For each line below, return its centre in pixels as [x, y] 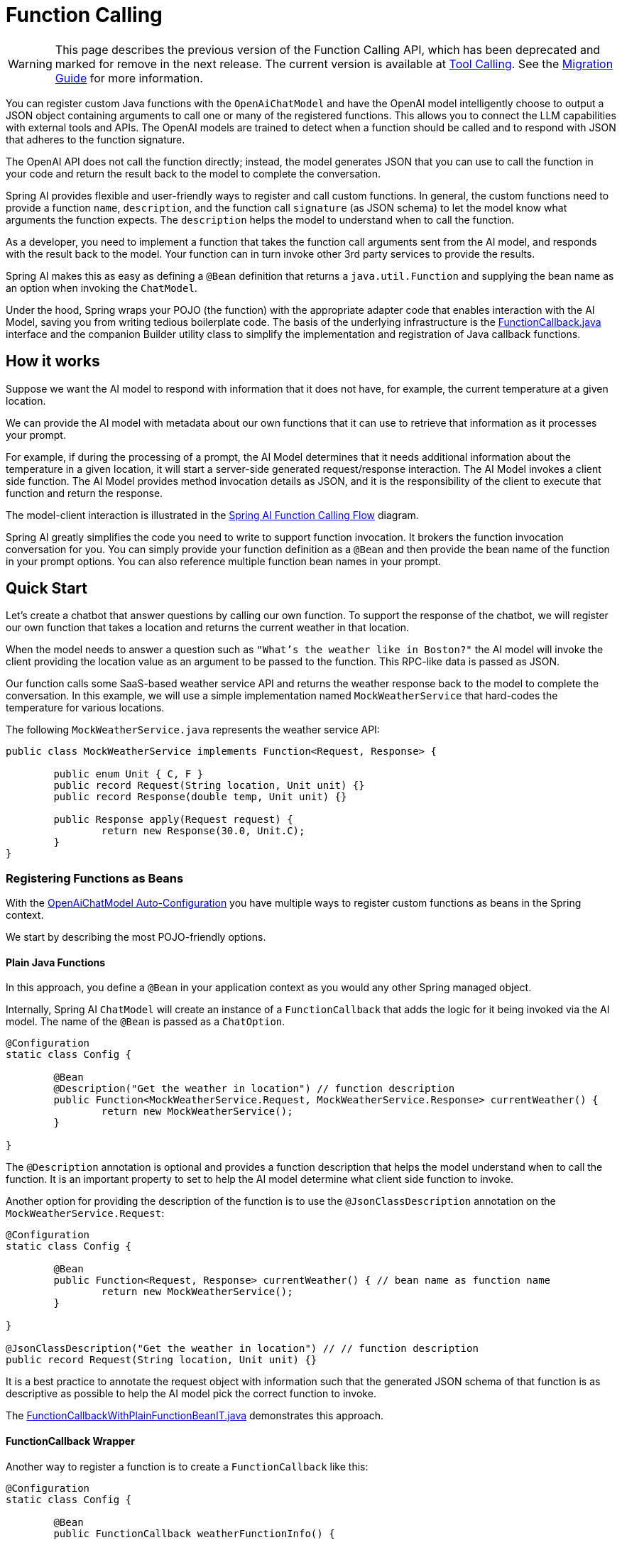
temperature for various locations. [85, 708]
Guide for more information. [129, 78]
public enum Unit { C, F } [129, 774]
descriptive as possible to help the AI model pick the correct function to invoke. [191, 1394]
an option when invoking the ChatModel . [102, 288]
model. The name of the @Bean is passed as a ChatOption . [146, 1022]
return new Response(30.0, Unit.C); [203, 831]
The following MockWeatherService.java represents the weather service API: [193, 730]
